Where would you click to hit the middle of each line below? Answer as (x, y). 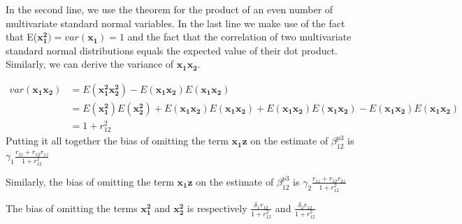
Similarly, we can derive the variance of (90, 64)
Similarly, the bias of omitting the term (90, 181)
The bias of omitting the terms (72, 208)
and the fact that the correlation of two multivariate (239, 37)
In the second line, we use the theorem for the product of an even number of (169, 9)
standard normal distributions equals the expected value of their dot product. (172, 50)
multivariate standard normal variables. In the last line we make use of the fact (175, 23)
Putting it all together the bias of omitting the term (117, 141)
